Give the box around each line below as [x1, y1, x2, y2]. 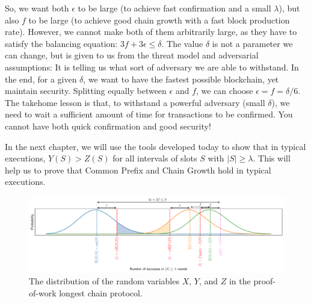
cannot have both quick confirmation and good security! [5, 119, 211, 132]
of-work [29, 286, 57, 299]
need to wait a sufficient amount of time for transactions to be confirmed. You [5, 108, 293, 120]
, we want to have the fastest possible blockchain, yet [83, 72, 279, 85]
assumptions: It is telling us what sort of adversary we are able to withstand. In [5, 60, 299, 73]
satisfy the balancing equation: [5, 37, 118, 49]
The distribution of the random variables [29, 275, 179, 287]
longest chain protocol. [59, 286, 143, 299]
